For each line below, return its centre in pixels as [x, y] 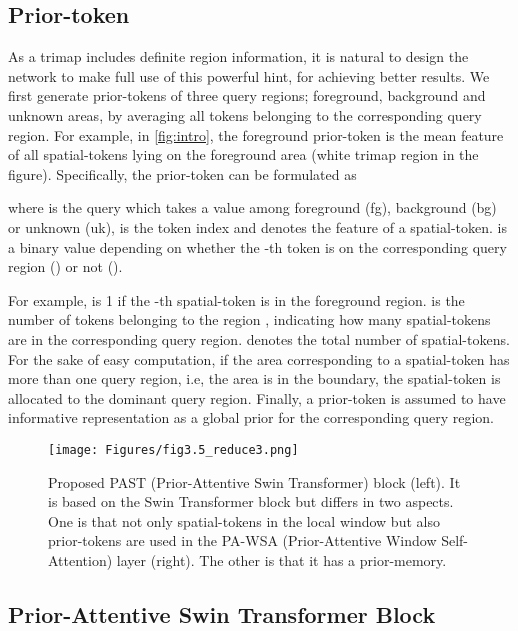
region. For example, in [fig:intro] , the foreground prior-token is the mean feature [256, 134]
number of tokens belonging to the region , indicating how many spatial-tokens [249, 319]
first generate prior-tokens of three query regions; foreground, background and [247, 95]
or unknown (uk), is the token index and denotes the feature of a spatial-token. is [257, 226]
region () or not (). [65, 266]
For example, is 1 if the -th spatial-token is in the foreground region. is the [236, 299]
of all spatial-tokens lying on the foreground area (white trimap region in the [243, 154]
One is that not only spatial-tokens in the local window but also [244, 520]
